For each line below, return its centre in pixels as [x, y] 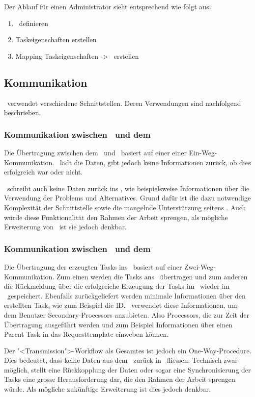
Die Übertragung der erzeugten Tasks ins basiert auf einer [93, 266]
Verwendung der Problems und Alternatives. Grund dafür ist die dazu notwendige [127, 198]
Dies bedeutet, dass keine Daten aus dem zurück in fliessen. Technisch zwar [121, 360]
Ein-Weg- [203, 152]
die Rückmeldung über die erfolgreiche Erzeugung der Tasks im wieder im [117, 286]
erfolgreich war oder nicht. [43, 172]
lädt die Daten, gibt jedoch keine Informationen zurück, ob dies [155, 162]
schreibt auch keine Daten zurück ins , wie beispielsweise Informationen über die [128, 188]
